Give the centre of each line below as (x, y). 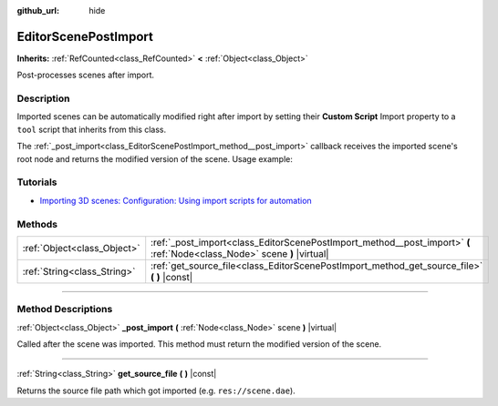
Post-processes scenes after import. (86, 75)
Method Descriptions (65, 310)
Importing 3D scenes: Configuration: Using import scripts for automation (176, 200)
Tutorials (37, 182)
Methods (37, 224)
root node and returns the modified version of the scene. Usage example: (155, 158)
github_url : (38, 10)
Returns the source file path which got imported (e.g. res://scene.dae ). (156, 391)
